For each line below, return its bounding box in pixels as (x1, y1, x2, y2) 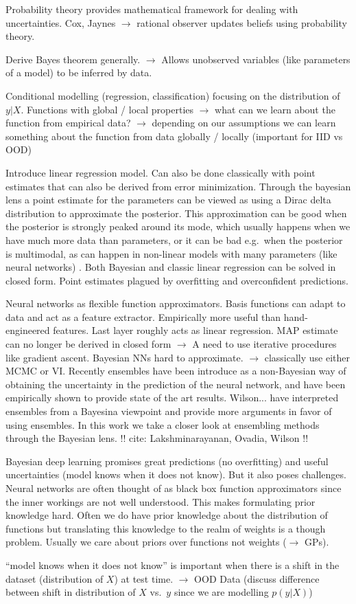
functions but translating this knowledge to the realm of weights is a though (5, 521, 326, 535)
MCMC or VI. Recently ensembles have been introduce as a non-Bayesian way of (5, 363, 346, 378)
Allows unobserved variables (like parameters (161, 52, 351, 66)
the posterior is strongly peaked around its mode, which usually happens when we (5, 219, 351, 234)
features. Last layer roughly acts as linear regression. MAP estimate (53, 323, 338, 337)
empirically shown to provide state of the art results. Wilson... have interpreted (5, 390, 339, 405)
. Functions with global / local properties (21, 102, 194, 116)
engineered (5, 323, 50, 337)
